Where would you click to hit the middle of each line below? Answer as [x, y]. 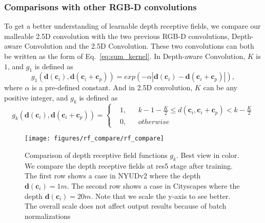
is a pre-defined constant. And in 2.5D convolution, [112, 87]
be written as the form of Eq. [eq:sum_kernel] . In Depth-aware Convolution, [125, 56]
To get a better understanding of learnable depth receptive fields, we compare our [132, 26]
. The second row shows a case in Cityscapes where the [153, 185]
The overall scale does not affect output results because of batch [126, 206]
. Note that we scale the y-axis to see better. [161, 196]
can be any [220, 87]
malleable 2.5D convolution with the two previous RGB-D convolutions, [117, 36]
